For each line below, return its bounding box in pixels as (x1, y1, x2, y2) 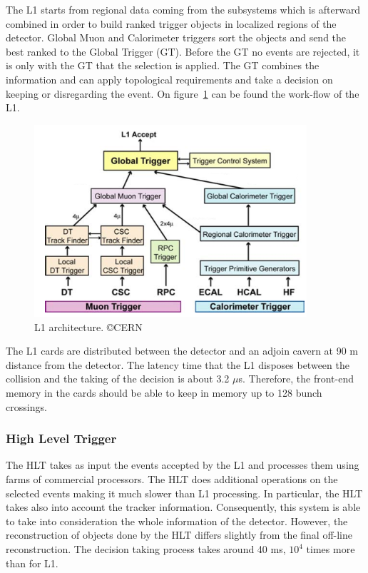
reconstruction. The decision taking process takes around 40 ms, (6, 542, 286, 556)
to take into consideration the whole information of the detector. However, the (6, 513, 348, 528)
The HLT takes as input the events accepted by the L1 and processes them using (6, 457, 359, 472)
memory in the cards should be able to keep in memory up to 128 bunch (6, 385, 322, 400)
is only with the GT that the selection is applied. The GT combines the (6, 58, 320, 73)
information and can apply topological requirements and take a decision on (6, 71, 333, 86)
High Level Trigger (6, 430, 117, 447)
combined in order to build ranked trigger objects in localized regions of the (6, 16, 337, 31)
